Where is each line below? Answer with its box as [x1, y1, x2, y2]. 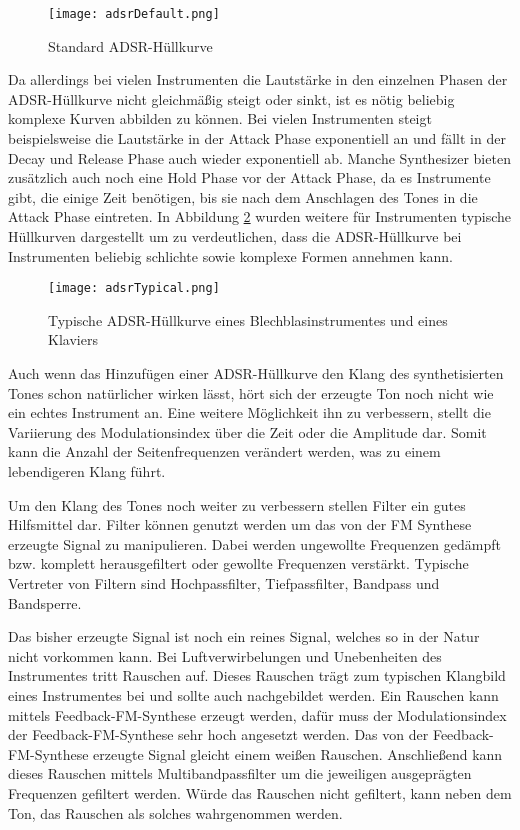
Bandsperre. [8, 592, 82, 613]
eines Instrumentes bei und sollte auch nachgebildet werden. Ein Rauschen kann [8, 684, 499, 705]
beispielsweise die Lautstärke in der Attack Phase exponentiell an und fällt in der [8, 128, 506, 149]
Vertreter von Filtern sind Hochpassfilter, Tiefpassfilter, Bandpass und [8, 572, 440, 593]
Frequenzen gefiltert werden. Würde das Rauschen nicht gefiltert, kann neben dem [8, 782, 512, 803]
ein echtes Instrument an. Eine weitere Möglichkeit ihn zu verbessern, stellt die [8, 402, 491, 423]
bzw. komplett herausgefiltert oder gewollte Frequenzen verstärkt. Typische [8, 553, 469, 574]
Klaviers [48, 329, 98, 350]
